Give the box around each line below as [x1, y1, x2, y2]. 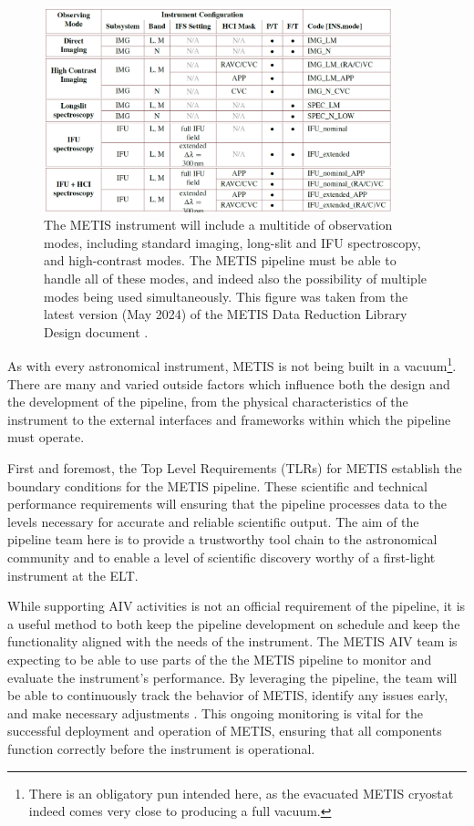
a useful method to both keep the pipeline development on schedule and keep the [7, 614, 460, 633]
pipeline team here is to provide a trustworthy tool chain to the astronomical [7, 530, 438, 549]
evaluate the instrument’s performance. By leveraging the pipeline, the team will [7, 667, 458, 687]
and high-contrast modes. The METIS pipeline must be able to [44, 251, 397, 270]
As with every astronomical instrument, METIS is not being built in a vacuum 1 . [7, 354, 457, 376]
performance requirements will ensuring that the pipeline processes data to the [7, 494, 448, 513]
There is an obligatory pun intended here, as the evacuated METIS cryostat [28, 783, 454, 802]
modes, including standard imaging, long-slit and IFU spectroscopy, [44, 232, 421, 252]
